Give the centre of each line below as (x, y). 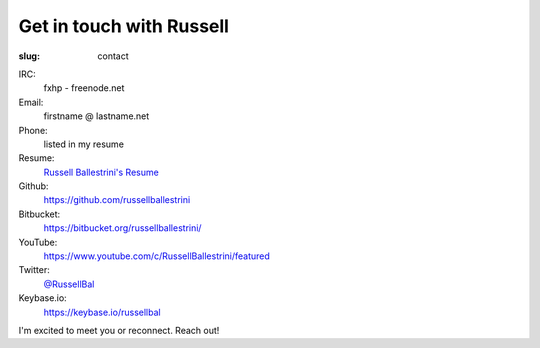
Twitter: (34, 270)
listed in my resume (84, 144)
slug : (29, 56)
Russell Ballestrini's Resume (101, 172)
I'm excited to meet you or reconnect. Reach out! (119, 330)
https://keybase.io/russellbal (102, 312)
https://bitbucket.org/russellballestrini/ (122, 228)
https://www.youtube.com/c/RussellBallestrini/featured (156, 256)
